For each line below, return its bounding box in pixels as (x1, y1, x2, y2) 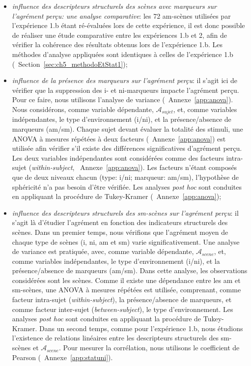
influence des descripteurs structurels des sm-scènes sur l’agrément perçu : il (12, 207, 239, 218)
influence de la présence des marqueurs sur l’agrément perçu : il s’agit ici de (12, 75, 238, 85)
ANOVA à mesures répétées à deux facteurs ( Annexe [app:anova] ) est (12, 133, 226, 143)
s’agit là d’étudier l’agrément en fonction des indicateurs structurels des (12, 217, 228, 227)
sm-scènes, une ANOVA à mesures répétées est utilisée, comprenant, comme (12, 284, 241, 295)
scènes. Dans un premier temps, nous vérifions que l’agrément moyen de (12, 226, 228, 237)
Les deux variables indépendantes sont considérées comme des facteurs (12, 152, 224, 163)
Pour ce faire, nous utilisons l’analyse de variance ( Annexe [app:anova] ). (12, 94, 233, 105)
